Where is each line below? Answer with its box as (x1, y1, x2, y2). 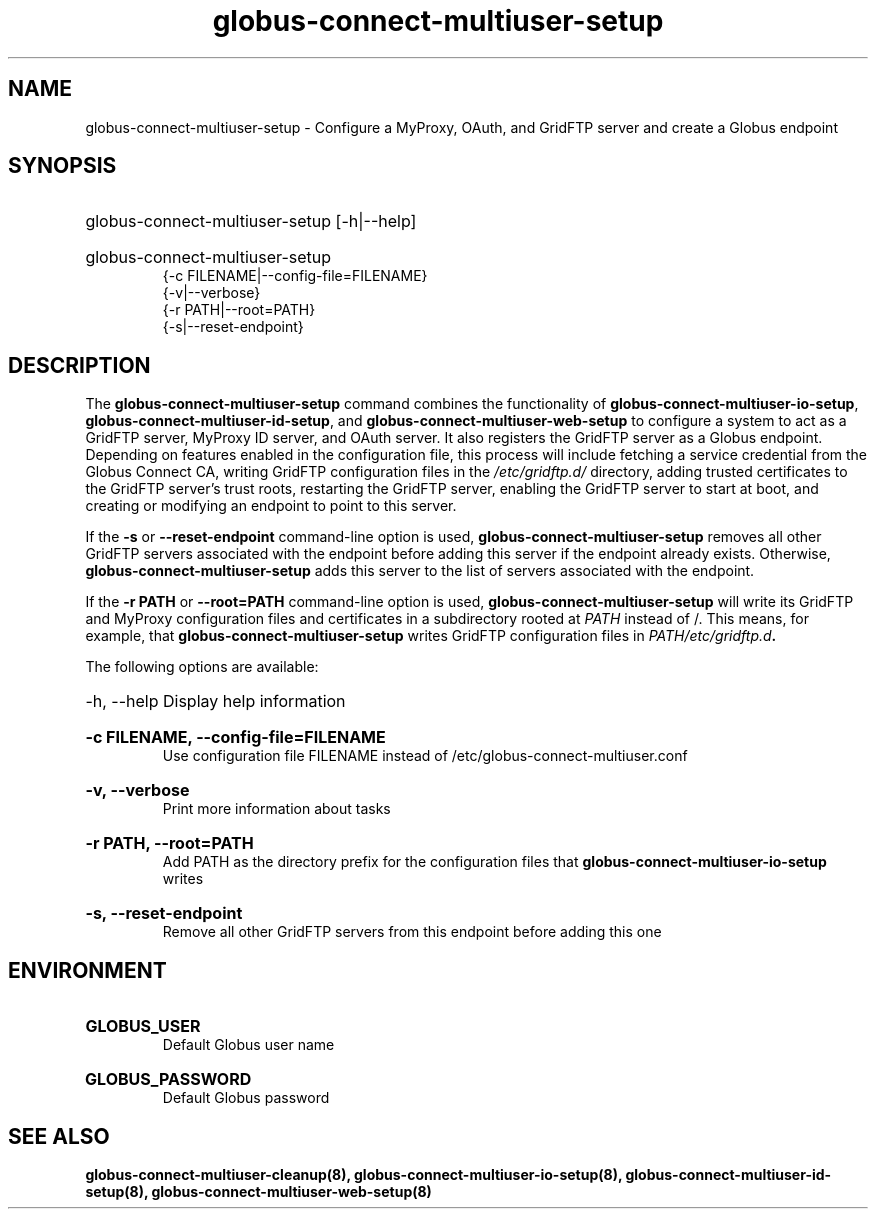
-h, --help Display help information (85, 691, 346, 712)
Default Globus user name (162, 1036, 335, 1054)
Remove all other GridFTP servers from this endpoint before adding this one (162, 923, 662, 941)
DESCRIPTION (8, 352, 151, 378)
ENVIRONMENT (8, 957, 167, 983)
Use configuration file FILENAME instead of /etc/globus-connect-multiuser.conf (162, 747, 688, 765)
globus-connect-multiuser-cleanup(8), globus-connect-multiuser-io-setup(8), (85, 1165, 623, 1183)
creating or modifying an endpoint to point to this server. (85, 497, 457, 515)
